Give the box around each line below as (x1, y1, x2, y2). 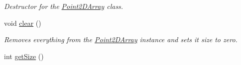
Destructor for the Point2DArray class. (4, 1, 123, 11)
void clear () (4, 17, 41, 28)
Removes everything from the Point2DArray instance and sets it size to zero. (4, 34, 238, 45)
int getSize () (4, 51, 44, 61)
